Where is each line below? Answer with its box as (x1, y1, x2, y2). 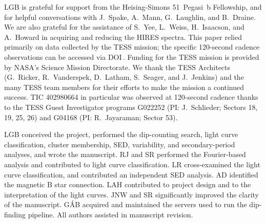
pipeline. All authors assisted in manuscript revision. (28, 209, 193, 219)
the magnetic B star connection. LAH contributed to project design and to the (4, 179, 251, 190)
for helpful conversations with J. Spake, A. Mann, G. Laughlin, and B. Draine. (4, 11, 256, 22)
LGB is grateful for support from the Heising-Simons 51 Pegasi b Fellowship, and (4, 2, 262, 12)
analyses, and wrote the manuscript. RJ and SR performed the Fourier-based (4, 149, 246, 160)
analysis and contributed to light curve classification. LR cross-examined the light (4, 159, 260, 169)
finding (4, 209, 26, 219)
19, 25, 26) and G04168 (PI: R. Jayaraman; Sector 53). (4, 111, 178, 122)
